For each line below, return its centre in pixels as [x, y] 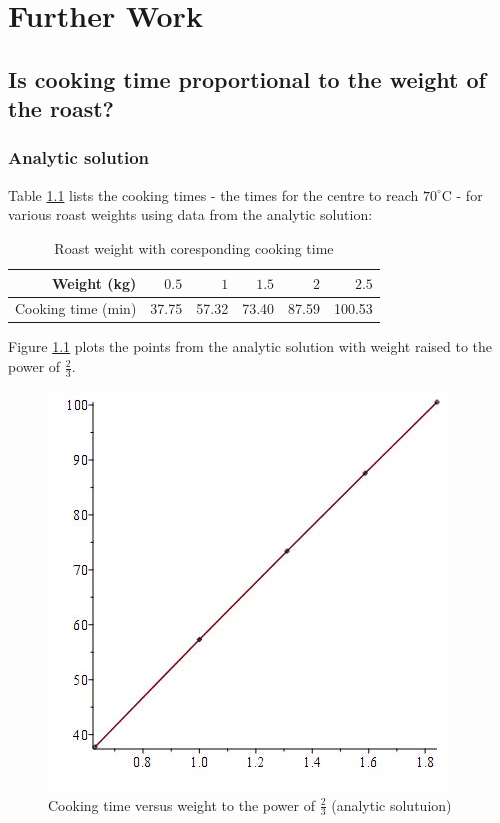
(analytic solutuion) [391, 804]
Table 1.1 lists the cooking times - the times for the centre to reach [213, 194]
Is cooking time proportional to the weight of [247, 78]
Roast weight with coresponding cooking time [194, 247]
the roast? [61, 108]
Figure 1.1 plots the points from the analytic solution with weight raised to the [250, 346]
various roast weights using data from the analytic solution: [190, 214]
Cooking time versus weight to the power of [181, 804]
